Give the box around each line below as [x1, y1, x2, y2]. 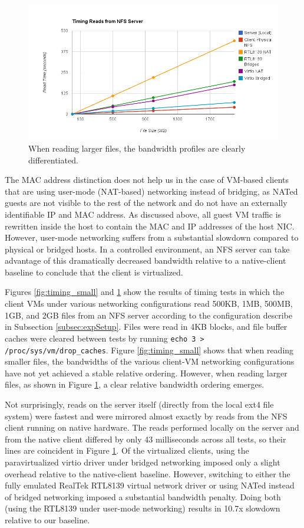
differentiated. [28, 153, 78, 166]
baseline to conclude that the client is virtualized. [5, 265, 183, 278]
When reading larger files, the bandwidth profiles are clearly [28, 142, 246, 154]
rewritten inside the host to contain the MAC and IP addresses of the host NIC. [5, 219, 295, 232]
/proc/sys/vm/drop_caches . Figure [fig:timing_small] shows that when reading [5, 343, 294, 356]
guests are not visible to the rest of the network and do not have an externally [5, 196, 288, 209]
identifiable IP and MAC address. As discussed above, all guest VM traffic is [5, 208, 282, 220]
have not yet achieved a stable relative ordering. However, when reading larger [5, 366, 288, 379]
